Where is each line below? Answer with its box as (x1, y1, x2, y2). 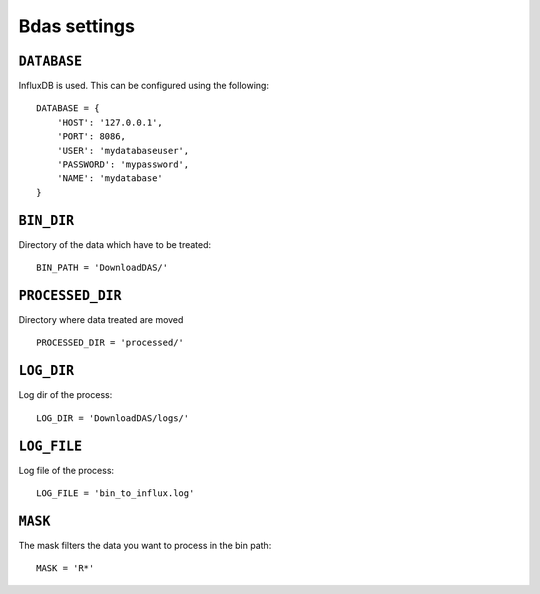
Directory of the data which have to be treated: (18, 238, 212, 250)
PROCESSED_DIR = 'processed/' (36, 337, 185, 349)
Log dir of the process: (18, 389, 113, 401)
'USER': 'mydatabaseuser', (56, 145, 190, 156)
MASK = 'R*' (36, 563, 95, 574)
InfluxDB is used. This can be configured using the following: (18, 80, 270, 92)
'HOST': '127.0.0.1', (56, 116, 164, 128)
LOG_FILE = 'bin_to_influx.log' (36, 487, 195, 499)
